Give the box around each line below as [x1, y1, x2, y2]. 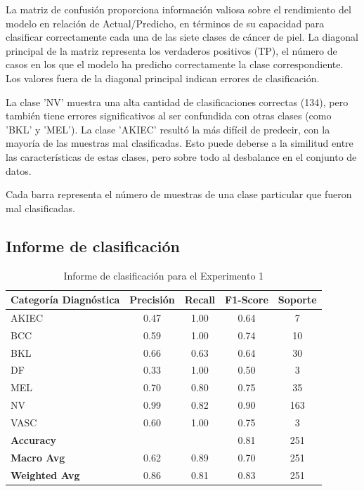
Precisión [129, 292, 175, 307]
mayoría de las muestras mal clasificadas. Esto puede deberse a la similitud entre [6, 136, 353, 150]
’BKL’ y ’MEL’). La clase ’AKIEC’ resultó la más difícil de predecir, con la [6, 122, 330, 136]
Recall [184, 292, 216, 307]
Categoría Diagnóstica [11, 292, 120, 307]
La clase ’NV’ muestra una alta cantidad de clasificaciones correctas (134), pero [6, 94, 349, 109]
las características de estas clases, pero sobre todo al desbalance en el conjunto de [6, 149, 357, 164]
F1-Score [225, 292, 268, 307]
